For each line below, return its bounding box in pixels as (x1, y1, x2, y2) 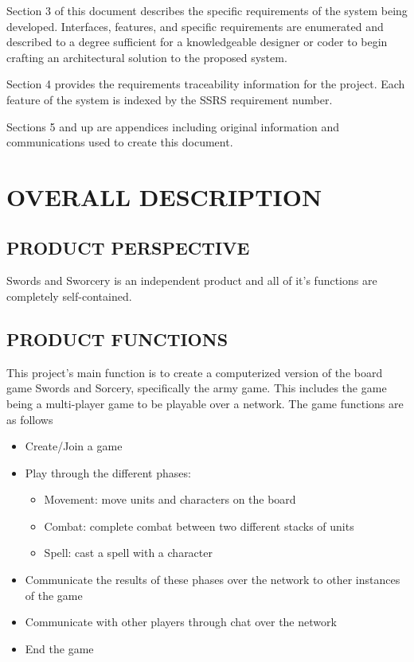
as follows (6, 411, 53, 427)
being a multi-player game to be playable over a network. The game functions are (6, 395, 404, 411)
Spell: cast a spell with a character (44, 544, 213, 561)
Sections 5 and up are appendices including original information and (6, 118, 340, 134)
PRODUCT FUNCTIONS (6, 326, 228, 351)
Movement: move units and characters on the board (44, 491, 296, 508)
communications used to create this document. (6, 134, 233, 150)
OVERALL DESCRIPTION (6, 180, 322, 212)
